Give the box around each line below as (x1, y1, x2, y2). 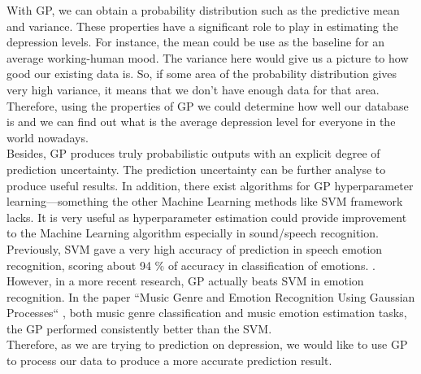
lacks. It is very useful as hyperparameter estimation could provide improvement (7, 208, 407, 225)
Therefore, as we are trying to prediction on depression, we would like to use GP (7, 336, 408, 353)
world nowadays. (7, 128, 89, 146)
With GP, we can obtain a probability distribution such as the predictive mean (7, 2, 400, 18)
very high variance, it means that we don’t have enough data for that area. (7, 80, 380, 98)
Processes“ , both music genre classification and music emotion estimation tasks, (7, 304, 407, 321)
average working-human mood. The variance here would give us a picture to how (7, 49, 409, 66)
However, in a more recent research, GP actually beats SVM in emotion (7, 272, 364, 289)
